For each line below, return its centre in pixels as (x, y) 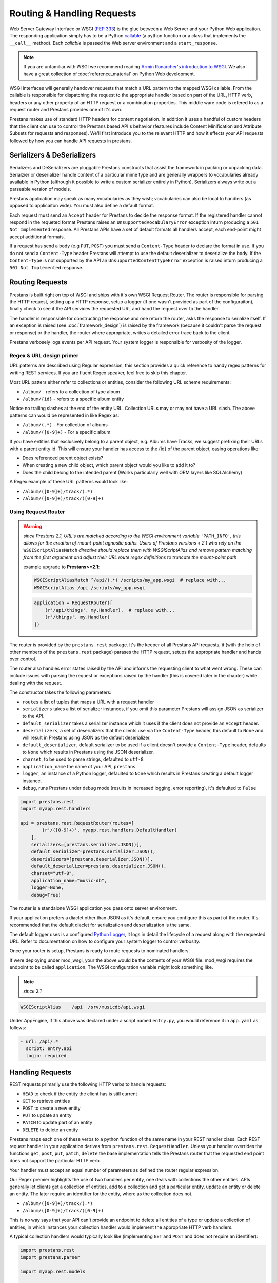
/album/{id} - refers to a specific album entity (73, 399)
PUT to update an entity (47, 1115)
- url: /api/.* (39, 1041)
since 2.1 (33, 991)
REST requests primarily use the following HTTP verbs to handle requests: (88, 1084)
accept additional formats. (37, 237)
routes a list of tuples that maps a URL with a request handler (88, 702)
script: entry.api (49, 1048)
